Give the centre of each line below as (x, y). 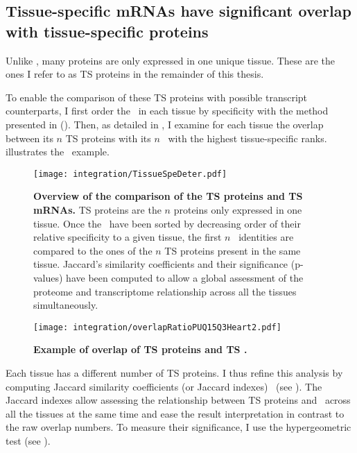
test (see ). (28, 440)
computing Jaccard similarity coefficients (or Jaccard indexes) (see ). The (164, 386)
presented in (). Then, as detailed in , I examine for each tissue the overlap (165, 124)
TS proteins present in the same (233, 250)
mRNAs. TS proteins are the (97, 210)
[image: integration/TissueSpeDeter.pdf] (130, 174)
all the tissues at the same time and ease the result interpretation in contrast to (175, 413)
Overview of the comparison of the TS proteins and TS (168, 196)
